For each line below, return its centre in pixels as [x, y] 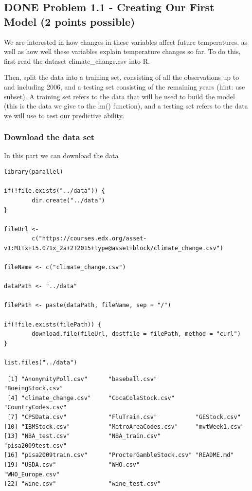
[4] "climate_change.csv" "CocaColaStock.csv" [91, 398]
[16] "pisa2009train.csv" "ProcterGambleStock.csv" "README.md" [119, 455]
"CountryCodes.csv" [35, 408]
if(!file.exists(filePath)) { [53, 324]
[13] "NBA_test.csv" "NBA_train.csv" [82, 436]
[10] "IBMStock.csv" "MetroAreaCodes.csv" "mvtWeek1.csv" [124, 427]
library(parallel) [34, 172]
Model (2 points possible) [70, 21]
